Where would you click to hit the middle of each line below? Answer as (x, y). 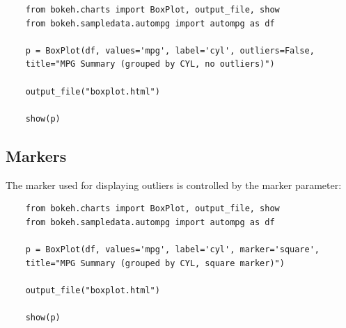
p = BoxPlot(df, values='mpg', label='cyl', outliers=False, (170, 50)
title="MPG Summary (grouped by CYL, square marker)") (155, 263)
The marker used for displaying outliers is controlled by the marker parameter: (174, 184)
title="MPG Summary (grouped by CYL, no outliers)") (150, 64)
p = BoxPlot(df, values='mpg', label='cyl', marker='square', (173, 249)
